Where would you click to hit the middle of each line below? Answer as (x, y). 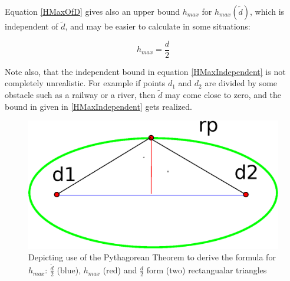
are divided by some (241, 83)
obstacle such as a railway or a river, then (80, 95)
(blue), (69, 270)
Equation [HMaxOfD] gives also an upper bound (92, 11)
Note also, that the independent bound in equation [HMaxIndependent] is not (145, 71)
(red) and (120, 270)
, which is (267, 11)
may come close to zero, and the (223, 95)
